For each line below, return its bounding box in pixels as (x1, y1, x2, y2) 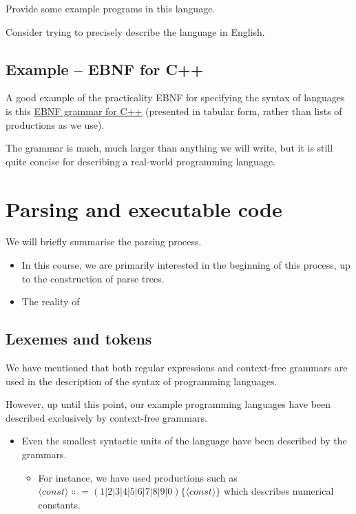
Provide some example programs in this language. (6, 1, 216, 15)
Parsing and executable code (6, 194, 282, 223)
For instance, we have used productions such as (38, 470, 238, 484)
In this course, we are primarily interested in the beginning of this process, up (21, 258, 350, 272)
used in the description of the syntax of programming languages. (6, 373, 278, 388)
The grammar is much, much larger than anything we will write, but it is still (6, 141, 333, 155)
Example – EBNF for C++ (6, 58, 204, 79)
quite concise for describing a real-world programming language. (6, 154, 276, 168)
